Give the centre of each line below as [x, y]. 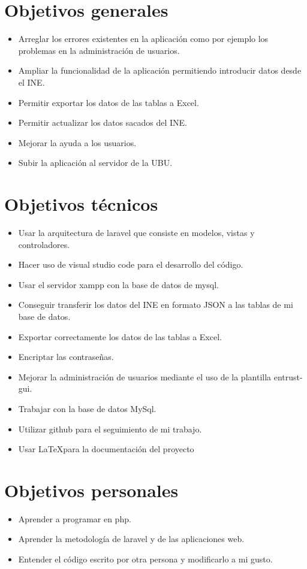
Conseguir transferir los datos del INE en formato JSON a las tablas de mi [156, 305]
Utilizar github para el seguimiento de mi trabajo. [110, 429]
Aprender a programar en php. [75, 518]
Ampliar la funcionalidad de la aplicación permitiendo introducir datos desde [160, 70]
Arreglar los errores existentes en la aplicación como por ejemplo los [143, 39]
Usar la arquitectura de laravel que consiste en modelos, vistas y [136, 232]
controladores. [44, 244]
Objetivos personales [91, 490]
